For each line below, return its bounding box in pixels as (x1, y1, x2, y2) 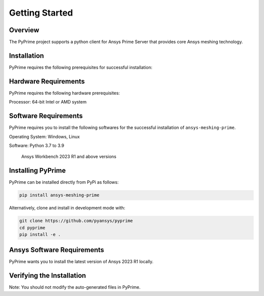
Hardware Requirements (9, 77, 85, 85)
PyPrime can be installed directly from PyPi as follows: (9, 179, 119, 185)
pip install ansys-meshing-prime (19, 192, 100, 198)
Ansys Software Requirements (9, 246, 105, 254)
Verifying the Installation (9, 272, 87, 280)
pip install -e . (19, 232, 61, 237)
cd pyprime (19, 225, 45, 231)
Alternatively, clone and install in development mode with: (9, 205, 126, 211)
